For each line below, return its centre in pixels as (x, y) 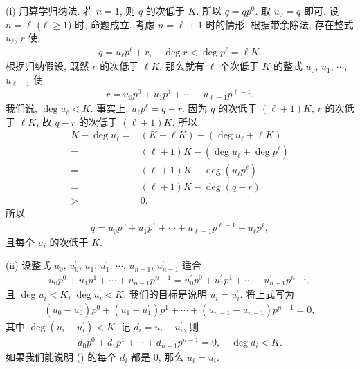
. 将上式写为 (267, 294)
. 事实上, (109, 108)
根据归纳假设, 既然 (47, 66)
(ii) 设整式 (28, 265)
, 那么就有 (182, 66)
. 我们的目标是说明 (165, 294)
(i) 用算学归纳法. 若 (49, 10)
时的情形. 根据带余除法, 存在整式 (280, 24)
